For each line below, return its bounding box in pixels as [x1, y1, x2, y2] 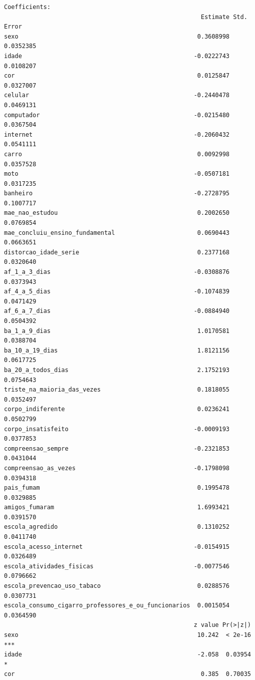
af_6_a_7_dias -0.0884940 [4, 307, 230, 315]
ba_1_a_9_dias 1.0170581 [4, 327, 230, 334]
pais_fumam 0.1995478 [4, 484, 230, 492]
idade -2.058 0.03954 [4, 651, 251, 658]
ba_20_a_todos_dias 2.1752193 [4, 366, 230, 374]
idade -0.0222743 [4, 52, 230, 60]
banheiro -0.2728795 [4, 190, 230, 197]
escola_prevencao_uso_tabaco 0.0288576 [4, 582, 230, 590]
